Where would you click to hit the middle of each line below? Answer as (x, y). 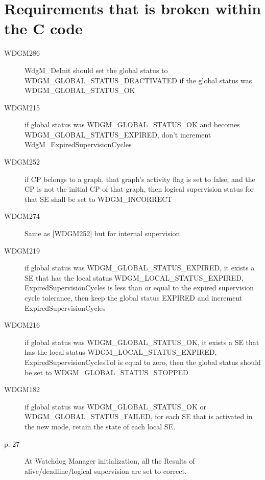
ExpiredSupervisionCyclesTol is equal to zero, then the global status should (143, 362)
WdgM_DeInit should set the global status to (96, 70)
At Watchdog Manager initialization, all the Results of (110, 461)
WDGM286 (22, 53)
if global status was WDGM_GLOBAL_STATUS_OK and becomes (132, 124)
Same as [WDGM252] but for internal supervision (102, 233)
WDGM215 (22, 107)
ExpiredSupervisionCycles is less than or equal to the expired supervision (139, 288)
